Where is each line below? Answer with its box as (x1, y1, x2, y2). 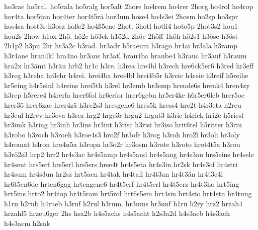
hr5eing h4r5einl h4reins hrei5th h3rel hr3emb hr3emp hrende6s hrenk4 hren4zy (4, 80, 250, 90)
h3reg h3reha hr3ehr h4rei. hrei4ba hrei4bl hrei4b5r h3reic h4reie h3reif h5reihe (4, 70, 248, 81)
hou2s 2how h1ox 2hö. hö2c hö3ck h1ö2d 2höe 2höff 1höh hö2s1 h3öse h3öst (4, 30, 238, 41)
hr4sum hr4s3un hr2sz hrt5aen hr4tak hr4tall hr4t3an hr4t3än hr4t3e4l (4, 169, 223, 179)
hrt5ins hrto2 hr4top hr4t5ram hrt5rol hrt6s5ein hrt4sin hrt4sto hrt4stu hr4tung (4, 188, 252, 199)
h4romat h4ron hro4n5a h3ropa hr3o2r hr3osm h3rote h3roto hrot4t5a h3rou (4, 139, 240, 149)
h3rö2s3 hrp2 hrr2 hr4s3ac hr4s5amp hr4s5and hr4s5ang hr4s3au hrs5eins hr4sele (4, 148, 254, 159)
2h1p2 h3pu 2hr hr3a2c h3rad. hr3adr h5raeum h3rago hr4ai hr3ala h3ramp (4, 40, 238, 51)
